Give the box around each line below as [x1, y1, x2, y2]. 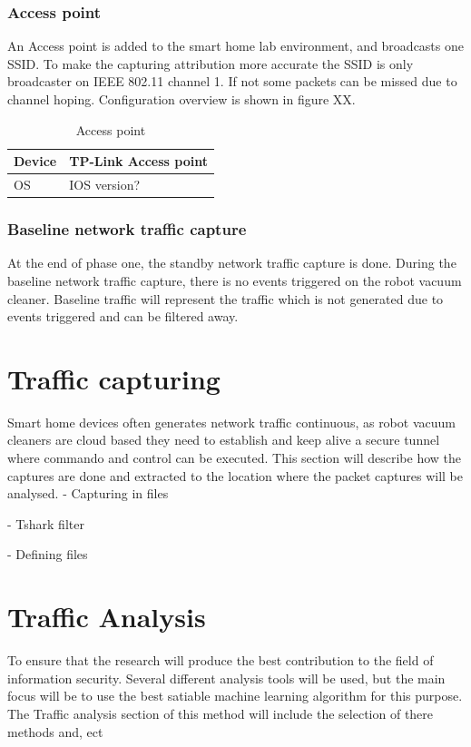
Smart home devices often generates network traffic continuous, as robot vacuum [7, 412, 456, 431]
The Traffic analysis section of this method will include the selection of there [7, 703, 434, 722]
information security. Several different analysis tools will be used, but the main [7, 668, 446, 687]
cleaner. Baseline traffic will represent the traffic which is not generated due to [7, 289, 444, 308]
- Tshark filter [7, 514, 84, 533]
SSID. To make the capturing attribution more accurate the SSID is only [7, 54, 414, 73]
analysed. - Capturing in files [7, 484, 169, 503]
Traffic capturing [7, 359, 221, 397]
